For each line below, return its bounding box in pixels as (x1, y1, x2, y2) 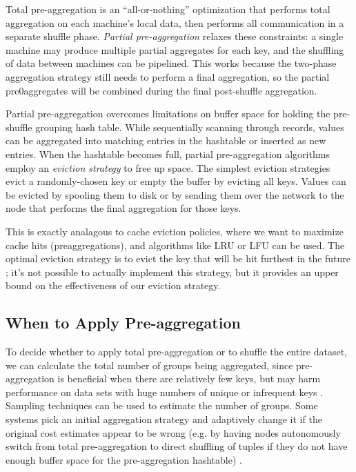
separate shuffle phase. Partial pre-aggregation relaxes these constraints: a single (6, 29, 344, 43)
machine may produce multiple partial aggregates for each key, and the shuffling (6, 42, 344, 57)
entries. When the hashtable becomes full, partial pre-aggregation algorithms (6, 146, 330, 161)
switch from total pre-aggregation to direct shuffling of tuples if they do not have (6, 439, 348, 453)
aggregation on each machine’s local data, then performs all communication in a (6, 15, 344, 30)
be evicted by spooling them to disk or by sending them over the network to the (6, 187, 344, 201)
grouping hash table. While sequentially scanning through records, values (35, 119, 344, 134)
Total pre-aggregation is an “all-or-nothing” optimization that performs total (6, 2, 330, 16)
